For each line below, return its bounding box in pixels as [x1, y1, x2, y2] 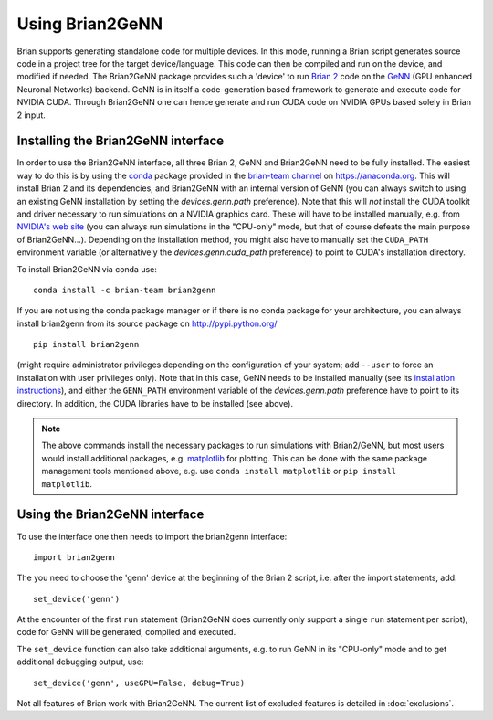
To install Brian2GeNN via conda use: [16, 263, 157, 274]
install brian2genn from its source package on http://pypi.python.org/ [16, 318, 278, 329]
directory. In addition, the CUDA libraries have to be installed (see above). [16, 397, 294, 408]
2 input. [16, 110, 46, 121]
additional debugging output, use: [16, 656, 144, 667]
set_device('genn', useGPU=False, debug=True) [33, 677, 246, 688]
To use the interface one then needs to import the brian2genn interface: [16, 531, 288, 542]
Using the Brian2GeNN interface [16, 507, 205, 523]
